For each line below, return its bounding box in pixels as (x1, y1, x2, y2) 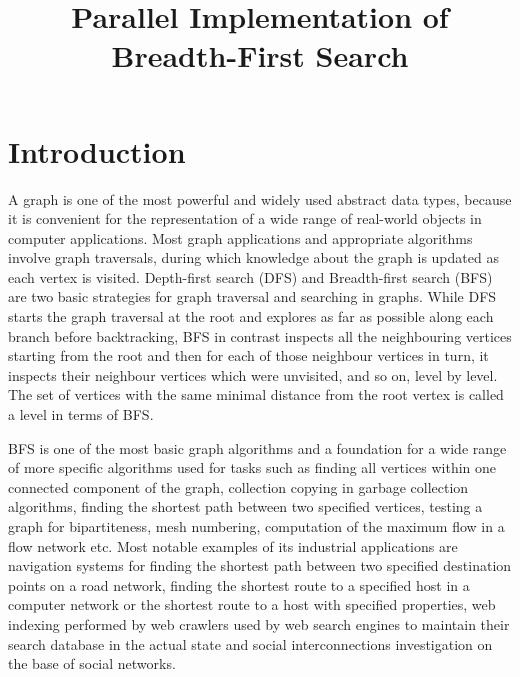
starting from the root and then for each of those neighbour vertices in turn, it (8, 345, 489, 366)
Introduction (8, 130, 186, 171)
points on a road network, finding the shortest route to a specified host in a (8, 574, 470, 595)
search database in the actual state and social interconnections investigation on (8, 633, 493, 654)
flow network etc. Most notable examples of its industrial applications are (8, 535, 458, 556)
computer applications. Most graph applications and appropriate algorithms (8, 227, 473, 248)
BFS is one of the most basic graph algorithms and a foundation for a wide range (8, 437, 507, 458)
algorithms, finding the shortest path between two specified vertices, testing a (8, 496, 483, 517)
